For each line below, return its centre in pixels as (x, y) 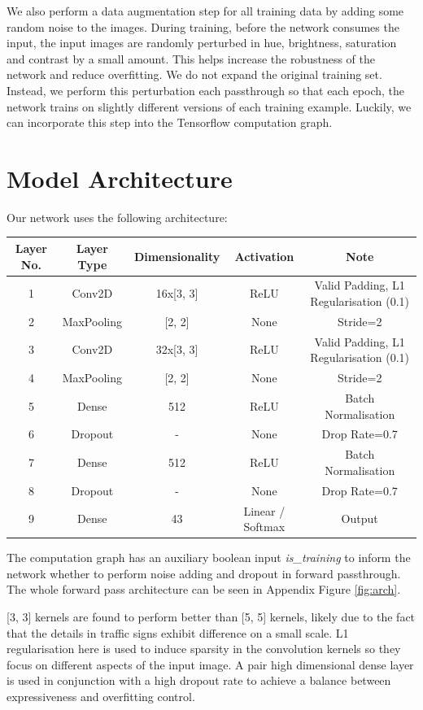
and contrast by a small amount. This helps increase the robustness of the (191, 58)
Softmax (264, 527)
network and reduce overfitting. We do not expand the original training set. (194, 74)
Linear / (264, 510)
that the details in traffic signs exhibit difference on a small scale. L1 (178, 632)
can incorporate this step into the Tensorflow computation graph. (170, 122)
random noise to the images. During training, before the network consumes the (203, 26)
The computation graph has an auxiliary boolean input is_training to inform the (209, 558)
